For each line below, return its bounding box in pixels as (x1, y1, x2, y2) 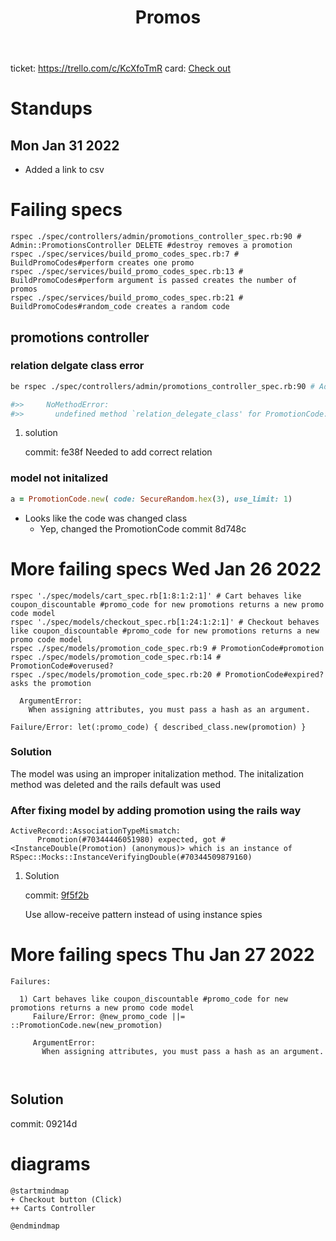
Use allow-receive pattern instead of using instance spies (24, 909, 263, 921)
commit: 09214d (10, 1117, 78, 1130)
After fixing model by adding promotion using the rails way (10, 803, 302, 817)
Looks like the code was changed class (24, 512, 188, 524)
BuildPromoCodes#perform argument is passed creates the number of (10, 276, 298, 286)
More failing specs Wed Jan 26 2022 (10, 557, 322, 580)
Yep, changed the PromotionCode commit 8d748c (39, 522, 247, 535)
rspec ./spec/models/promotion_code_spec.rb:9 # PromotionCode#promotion (10, 643, 325, 653)
